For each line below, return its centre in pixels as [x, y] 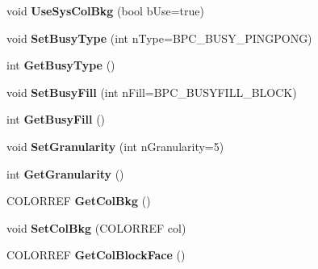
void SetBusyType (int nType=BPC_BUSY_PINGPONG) [159, 38]
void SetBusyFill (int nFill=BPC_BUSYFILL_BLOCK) [152, 92]
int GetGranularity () [65, 173]
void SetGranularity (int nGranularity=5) [115, 146]
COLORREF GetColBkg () [79, 201]
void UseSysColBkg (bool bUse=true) [105, 11]
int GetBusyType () [61, 65]
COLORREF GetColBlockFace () [96, 255]
